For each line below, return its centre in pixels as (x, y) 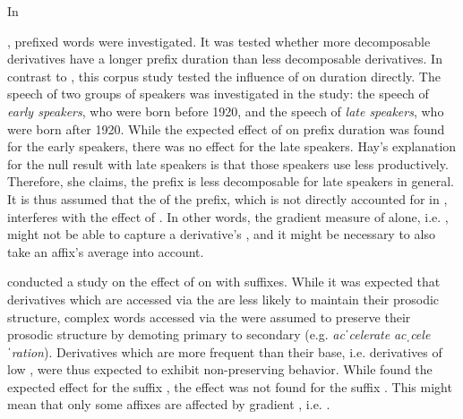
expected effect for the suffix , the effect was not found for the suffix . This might (230, 386)
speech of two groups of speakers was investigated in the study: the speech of (218, 94)
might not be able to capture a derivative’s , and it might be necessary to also (221, 234)
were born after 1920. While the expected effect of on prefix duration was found (226, 128)
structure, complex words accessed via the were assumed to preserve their (209, 316)
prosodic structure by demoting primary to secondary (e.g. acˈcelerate (199, 334)
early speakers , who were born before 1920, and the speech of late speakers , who (226, 111)
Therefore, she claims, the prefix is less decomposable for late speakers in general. (231, 181)
